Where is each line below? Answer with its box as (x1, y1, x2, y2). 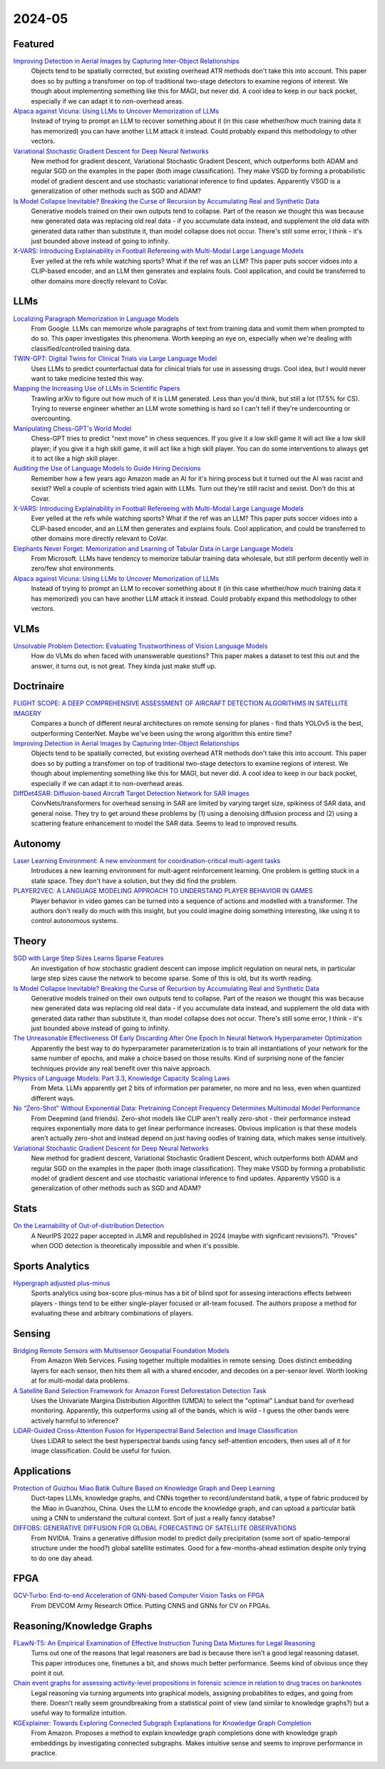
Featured (13, 38, 55, 50)
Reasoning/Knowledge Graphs (13, 1620, 153, 1632)
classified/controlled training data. (31, 344, 132, 353)
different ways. (31, 1094, 75, 1102)
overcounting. (31, 414, 72, 423)
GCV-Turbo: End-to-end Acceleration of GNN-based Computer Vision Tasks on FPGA (13, 1591, 265, 1600)
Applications (13, 1465, 71, 1477)
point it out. (31, 1668, 65, 1677)
